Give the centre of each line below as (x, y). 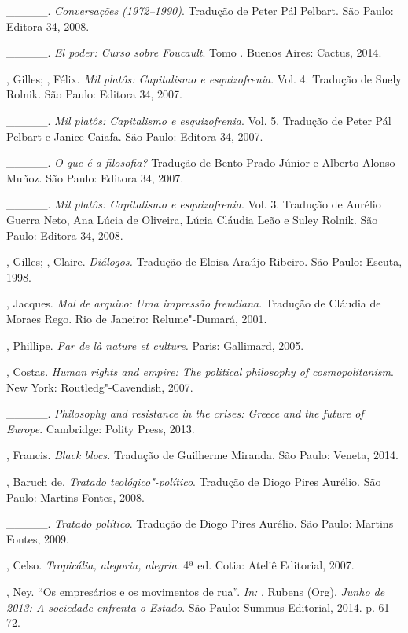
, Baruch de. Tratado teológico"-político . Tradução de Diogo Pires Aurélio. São (194, 482)
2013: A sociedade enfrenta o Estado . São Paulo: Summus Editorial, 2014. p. (191, 607)
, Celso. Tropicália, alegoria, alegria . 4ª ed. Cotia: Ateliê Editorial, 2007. (180, 565)
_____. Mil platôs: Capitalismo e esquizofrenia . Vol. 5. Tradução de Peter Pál (199, 120)
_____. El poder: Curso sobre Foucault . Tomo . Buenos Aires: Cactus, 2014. (194, 52)
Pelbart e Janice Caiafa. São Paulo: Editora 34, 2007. (135, 136)
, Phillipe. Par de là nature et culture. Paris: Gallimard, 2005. (155, 345)
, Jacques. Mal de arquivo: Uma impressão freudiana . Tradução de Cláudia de (194, 303)
